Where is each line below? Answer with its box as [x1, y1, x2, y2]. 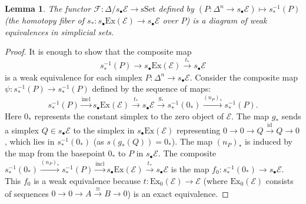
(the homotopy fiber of [5, 14, 85, 26]
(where [203, 174, 228, 186]
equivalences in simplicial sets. [5, 25, 114, 38]
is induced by [244, 135, 292, 148]
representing [176, 123, 221, 136]
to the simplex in [73, 123, 135, 136]
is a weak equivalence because [34, 174, 141, 186]
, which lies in [5, 135, 55, 148]
